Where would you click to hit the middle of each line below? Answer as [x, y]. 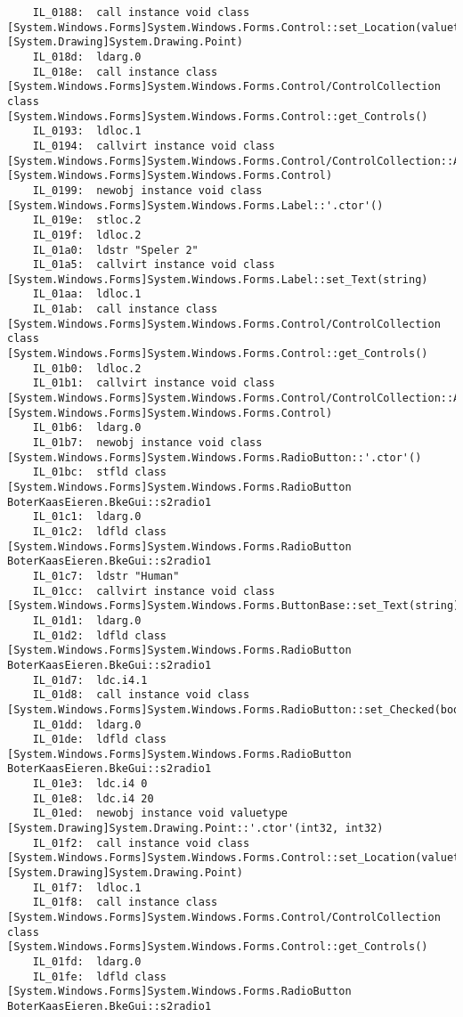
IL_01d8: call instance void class [141, 695]
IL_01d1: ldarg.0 [87, 620]
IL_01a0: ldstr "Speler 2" [115, 250]
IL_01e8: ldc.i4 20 [93, 798]
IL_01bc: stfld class [99, 472]
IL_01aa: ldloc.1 [87, 294]
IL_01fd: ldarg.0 [87, 962]
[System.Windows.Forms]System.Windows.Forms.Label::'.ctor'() [195, 205]
